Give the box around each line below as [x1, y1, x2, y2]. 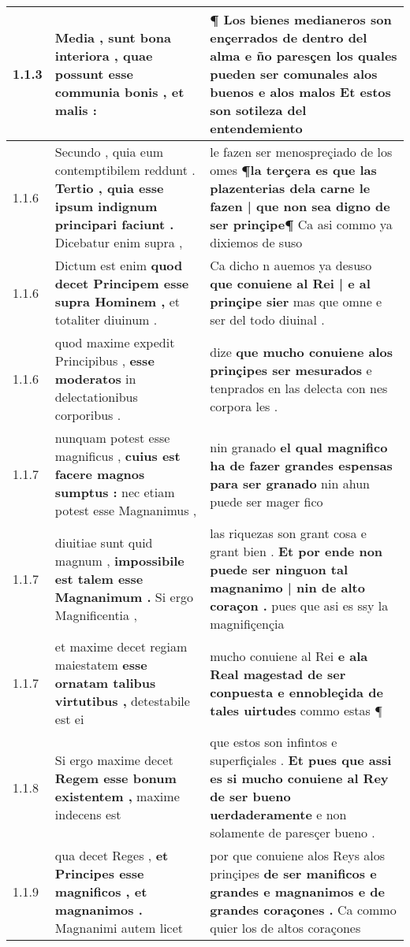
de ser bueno [210, 787, 291, 805]
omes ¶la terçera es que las [210, 161, 377, 179]
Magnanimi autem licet [54, 919, 184, 937]
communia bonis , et [54, 83, 184, 101]
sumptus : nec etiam [54, 483, 175, 501]
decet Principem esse [54, 274, 189, 292]
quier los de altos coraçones [210, 919, 361, 937]
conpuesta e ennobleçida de [210, 682, 383, 701]
